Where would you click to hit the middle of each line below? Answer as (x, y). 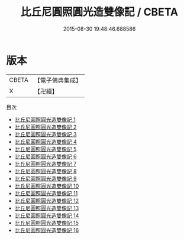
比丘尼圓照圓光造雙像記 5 (46, 149)
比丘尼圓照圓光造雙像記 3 (46, 134)
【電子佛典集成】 (58, 80)
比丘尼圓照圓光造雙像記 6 (46, 156)
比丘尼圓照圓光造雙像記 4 (46, 142)
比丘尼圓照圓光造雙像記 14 (47, 215)
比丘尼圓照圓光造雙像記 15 (46, 222)
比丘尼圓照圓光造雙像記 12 (46, 201)
